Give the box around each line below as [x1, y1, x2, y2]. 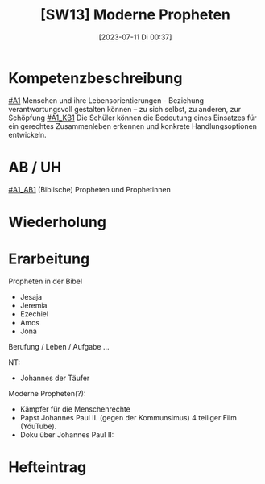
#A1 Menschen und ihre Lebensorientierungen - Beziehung [8, 95, 204, 105]
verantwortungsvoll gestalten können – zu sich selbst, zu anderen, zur [8, 104, 242, 114]
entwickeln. [8, 130, 47, 139]
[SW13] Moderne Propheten [39, 6, 231, 24]
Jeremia [19, 300, 48, 310]
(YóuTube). [19, 421, 57, 431]
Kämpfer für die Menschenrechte [19, 404, 131, 414]
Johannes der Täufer [19, 373, 90, 383]
